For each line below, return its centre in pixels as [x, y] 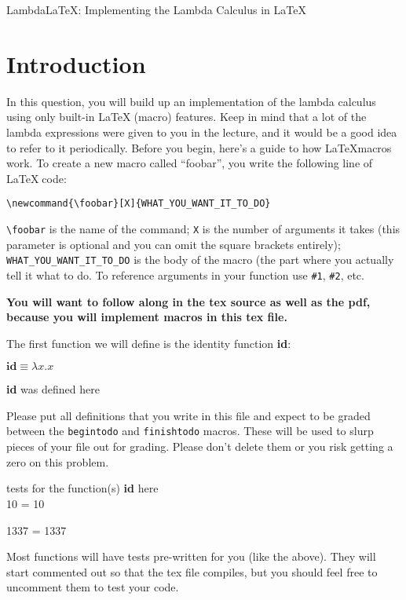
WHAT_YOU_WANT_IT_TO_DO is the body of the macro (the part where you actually [200, 260]
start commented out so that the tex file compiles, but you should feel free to [192, 571]
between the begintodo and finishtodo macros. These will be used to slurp [190, 431]
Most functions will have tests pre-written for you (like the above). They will [191, 556]
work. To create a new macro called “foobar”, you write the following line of [190, 163]
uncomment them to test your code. [93, 587]
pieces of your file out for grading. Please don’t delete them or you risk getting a [200, 446]
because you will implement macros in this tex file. [147, 317]
